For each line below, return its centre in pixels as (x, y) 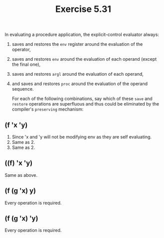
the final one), (26, 64)
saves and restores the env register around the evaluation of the (77, 44)
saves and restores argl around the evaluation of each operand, (78, 74)
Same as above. (21, 175)
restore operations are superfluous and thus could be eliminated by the (85, 104)
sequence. (23, 89)
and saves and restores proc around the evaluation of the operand (80, 84)
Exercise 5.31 (83, 9)
